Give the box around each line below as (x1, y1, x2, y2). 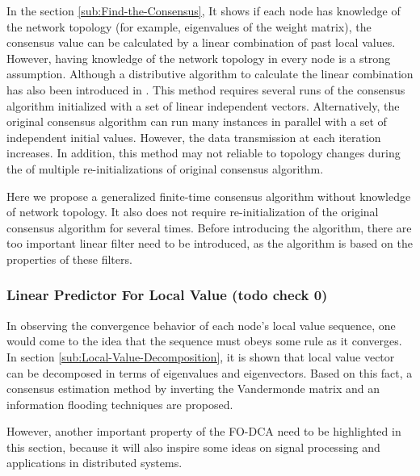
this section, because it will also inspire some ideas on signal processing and (6, 438, 380, 455)
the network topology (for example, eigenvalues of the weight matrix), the (6, 18, 372, 35)
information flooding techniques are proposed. (6, 395, 233, 412)
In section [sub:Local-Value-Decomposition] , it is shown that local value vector (6, 348, 395, 365)
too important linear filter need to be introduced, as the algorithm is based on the (6, 235, 413, 252)
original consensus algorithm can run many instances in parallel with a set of (6, 113, 387, 130)
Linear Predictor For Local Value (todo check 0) (6, 285, 328, 305)
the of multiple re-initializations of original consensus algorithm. (6, 160, 324, 177)
